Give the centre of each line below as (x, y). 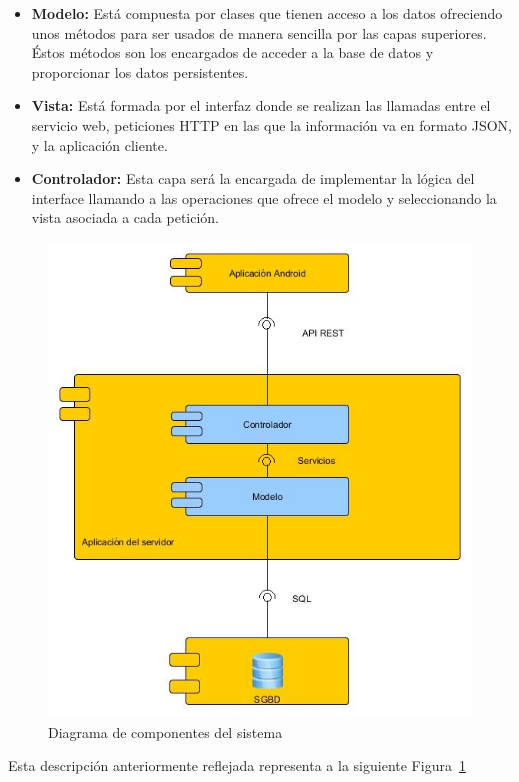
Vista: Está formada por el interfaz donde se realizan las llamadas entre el (261, 105)
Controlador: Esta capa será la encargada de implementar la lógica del (253, 178)
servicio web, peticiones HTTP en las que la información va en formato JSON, (272, 124)
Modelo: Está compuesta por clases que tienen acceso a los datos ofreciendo (267, 13)
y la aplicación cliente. (99, 144)
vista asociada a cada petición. (125, 217)
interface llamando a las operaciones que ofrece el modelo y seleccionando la (264, 197)
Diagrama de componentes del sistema (165, 731)
